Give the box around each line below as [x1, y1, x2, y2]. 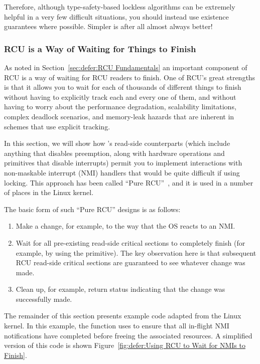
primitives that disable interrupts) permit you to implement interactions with [4, 157, 242, 168]
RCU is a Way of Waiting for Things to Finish [4, 42, 196, 55]
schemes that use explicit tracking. [4, 121, 110, 131]
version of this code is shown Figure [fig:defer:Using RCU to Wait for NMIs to [4, 340, 245, 350]
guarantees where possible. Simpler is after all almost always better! [4, 21, 213, 32]
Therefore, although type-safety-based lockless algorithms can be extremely [4, 2, 235, 12]
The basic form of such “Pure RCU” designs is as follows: [4, 204, 181, 214]
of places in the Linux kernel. [4, 187, 94, 198]
